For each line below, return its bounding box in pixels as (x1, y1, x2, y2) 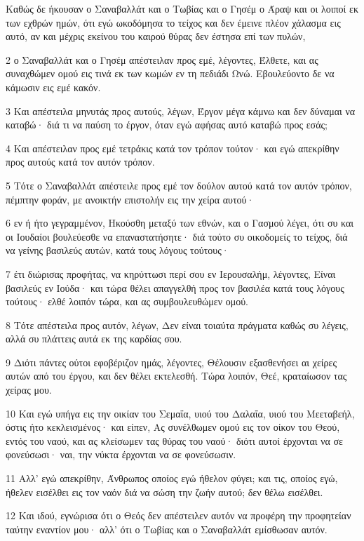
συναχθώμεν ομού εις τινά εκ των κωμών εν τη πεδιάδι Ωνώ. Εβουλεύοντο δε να (6, 66, 335, 81)
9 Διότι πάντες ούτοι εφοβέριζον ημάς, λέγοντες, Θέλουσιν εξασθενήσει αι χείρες (6, 354, 337, 369)
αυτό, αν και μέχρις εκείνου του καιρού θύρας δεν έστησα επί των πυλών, (6, 29, 306, 44)
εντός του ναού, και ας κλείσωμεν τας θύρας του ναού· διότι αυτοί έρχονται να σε (6, 433, 343, 448)
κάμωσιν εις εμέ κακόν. (6, 79, 101, 94)
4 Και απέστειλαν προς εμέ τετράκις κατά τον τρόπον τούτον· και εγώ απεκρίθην (6, 140, 339, 155)
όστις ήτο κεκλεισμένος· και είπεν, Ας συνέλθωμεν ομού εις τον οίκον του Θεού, (6, 420, 340, 434)
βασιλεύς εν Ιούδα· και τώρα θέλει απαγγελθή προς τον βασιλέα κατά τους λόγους (6, 280, 344, 295)
